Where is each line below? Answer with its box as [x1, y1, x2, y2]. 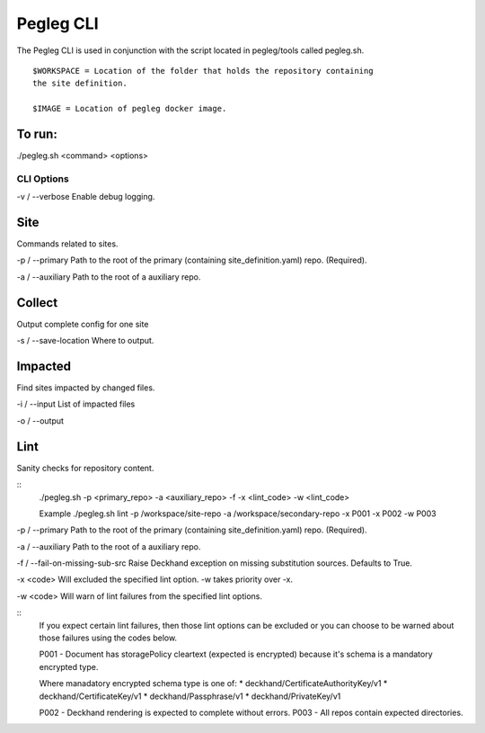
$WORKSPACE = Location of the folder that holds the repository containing [32, 66, 374, 76]
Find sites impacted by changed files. [16, 382, 155, 393]
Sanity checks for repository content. [16, 462, 154, 473]
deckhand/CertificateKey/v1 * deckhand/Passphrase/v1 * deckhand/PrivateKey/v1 [39, 691, 341, 702]
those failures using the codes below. [39, 632, 178, 643]
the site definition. [32, 78, 128, 89]
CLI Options [16, 172, 69, 184]
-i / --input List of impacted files [16, 398, 136, 409]
